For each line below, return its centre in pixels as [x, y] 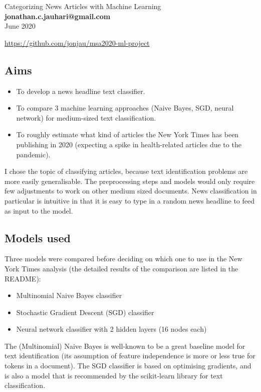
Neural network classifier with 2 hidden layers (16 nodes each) [111, 329]
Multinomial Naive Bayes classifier [69, 295]
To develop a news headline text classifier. [81, 91]
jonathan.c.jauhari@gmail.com [58, 16]
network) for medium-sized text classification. [86, 117]
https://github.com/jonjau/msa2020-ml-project [77, 42]
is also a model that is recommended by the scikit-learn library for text [114, 375]
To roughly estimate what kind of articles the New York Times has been [127, 134]
